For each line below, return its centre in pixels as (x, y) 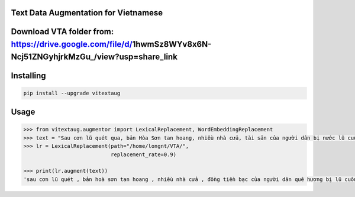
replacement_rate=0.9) (143, 154)
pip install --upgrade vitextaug (72, 93)
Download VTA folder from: (62, 32)
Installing (29, 75)
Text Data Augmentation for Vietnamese (87, 13)
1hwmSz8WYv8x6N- (172, 44)
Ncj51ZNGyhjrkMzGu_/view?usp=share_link (94, 56)
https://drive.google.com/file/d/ (72, 44)
